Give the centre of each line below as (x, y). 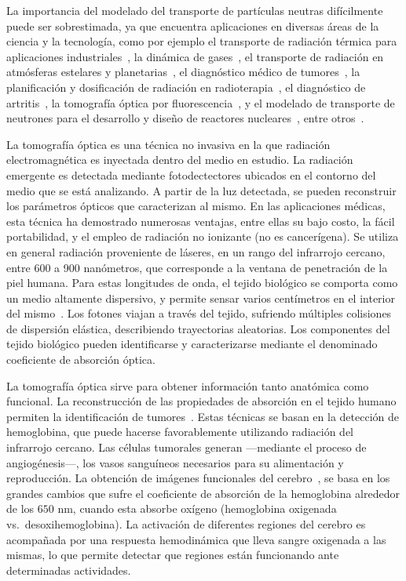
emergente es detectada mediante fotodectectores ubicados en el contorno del (191, 174)
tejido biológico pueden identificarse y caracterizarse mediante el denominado (192, 344)
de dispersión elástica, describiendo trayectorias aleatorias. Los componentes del (198, 328)
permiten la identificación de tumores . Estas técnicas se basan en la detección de (203, 416)
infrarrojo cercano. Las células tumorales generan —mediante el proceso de (187, 447)
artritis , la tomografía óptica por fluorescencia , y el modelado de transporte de (201, 102)
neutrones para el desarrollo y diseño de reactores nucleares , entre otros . (185, 118)
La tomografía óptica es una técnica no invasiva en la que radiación (168, 144)
